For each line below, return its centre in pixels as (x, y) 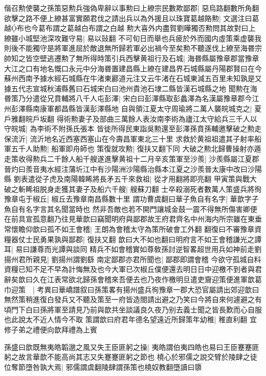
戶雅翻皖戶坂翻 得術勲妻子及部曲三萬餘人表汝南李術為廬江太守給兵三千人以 (131, 118)
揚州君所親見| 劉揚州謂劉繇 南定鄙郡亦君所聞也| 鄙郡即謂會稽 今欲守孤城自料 (133, 259)
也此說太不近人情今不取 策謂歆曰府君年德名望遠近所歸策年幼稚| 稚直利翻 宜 (130, 319)
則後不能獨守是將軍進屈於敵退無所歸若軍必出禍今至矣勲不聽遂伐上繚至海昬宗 (133, 48)
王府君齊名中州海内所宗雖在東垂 (208, 219)
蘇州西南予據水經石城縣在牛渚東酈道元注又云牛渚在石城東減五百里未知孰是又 (133, 78)
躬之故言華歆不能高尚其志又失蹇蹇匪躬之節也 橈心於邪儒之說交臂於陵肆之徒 (131, 357)
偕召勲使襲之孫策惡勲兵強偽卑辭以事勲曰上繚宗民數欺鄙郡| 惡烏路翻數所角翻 (132, 8)
